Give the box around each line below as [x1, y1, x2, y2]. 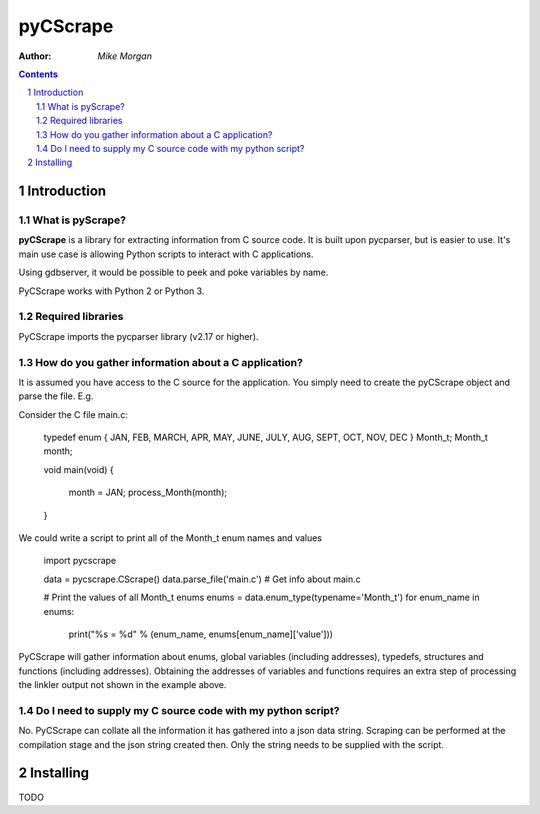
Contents [18, 68, 59, 80]
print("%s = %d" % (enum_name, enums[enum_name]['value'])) [68, 628, 334, 640]
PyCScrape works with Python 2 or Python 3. [18, 285, 205, 297]
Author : [18, 50, 52, 62]
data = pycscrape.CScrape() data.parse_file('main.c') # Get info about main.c [43, 573, 362, 585]
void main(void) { [43, 463, 114, 475]
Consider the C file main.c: [18, 408, 129, 420]
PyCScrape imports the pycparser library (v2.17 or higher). [18, 330, 259, 342]
